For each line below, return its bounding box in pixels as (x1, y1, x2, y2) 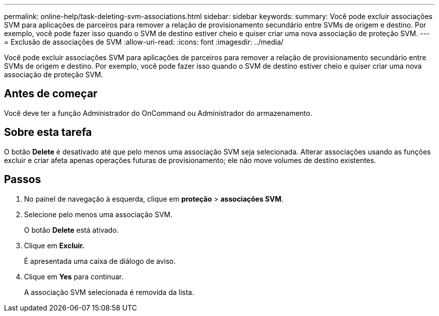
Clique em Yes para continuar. (24, 272, 124, 281)
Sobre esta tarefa (4, 126, 92, 139)
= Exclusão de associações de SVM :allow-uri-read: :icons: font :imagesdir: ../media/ (4, 38, 284, 46)
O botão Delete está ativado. (24, 225, 119, 234)
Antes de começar (4, 87, 98, 100)
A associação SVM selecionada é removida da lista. (24, 287, 194, 296)
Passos (4, 173, 41, 186)
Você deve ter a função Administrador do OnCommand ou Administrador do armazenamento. (4, 108, 312, 117)
